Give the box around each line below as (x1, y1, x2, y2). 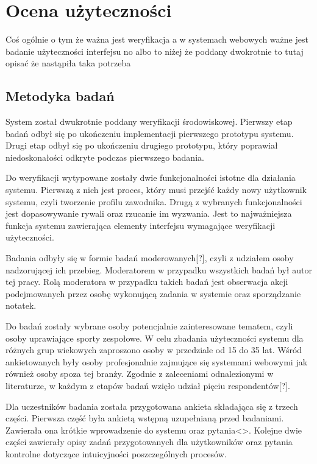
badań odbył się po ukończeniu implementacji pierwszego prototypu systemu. (5, 127, 294, 139)
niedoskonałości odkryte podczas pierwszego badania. (5, 150, 204, 163)
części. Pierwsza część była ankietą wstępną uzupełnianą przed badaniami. (5, 412, 284, 424)
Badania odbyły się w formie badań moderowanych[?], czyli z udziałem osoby (5, 251, 294, 264)
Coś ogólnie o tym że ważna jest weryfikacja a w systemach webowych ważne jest (5, 33, 308, 46)
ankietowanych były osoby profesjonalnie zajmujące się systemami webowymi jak (5, 355, 308, 368)
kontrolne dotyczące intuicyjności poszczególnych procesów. (5, 447, 227, 460)
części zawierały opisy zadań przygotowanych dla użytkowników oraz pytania (5, 435, 293, 448)
